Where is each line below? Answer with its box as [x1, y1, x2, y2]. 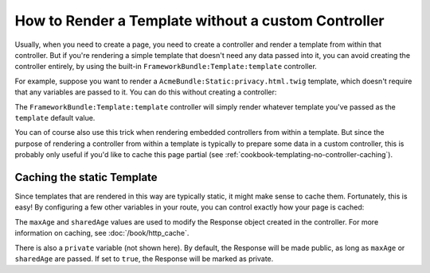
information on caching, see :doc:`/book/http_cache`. [14, 229, 190, 238]
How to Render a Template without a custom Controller [14, 12, 385, 29]
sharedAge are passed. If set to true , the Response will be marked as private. [14, 254, 274, 263]
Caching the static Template [14, 171, 158, 184]
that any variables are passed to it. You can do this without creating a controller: [14, 87, 277, 97]
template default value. [14, 113, 96, 122]
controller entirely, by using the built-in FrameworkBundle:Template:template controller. [14, 62, 318, 71]
